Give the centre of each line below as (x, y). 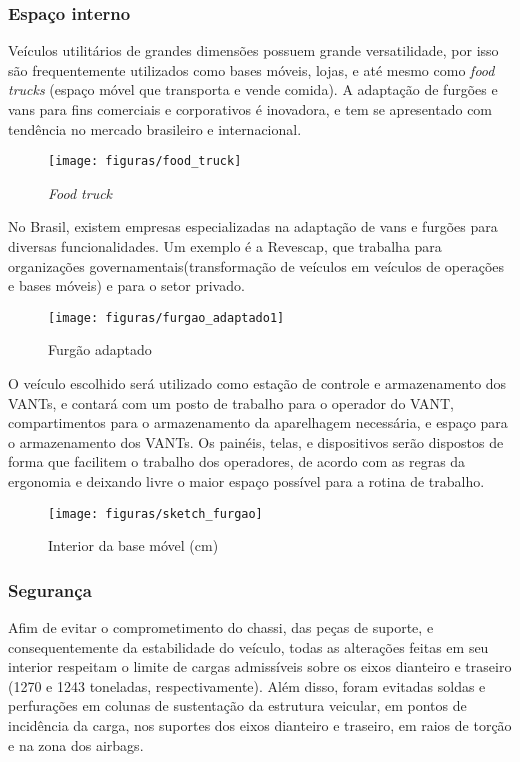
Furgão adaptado (100, 349)
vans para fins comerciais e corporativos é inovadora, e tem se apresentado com (250, 109)
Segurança (50, 589)
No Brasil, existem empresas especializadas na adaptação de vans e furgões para (253, 226)
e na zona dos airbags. (76, 744)
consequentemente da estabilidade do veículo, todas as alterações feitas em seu (248, 646)
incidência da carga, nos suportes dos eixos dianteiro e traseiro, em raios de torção (260, 725)
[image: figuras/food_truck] (145, 161)
